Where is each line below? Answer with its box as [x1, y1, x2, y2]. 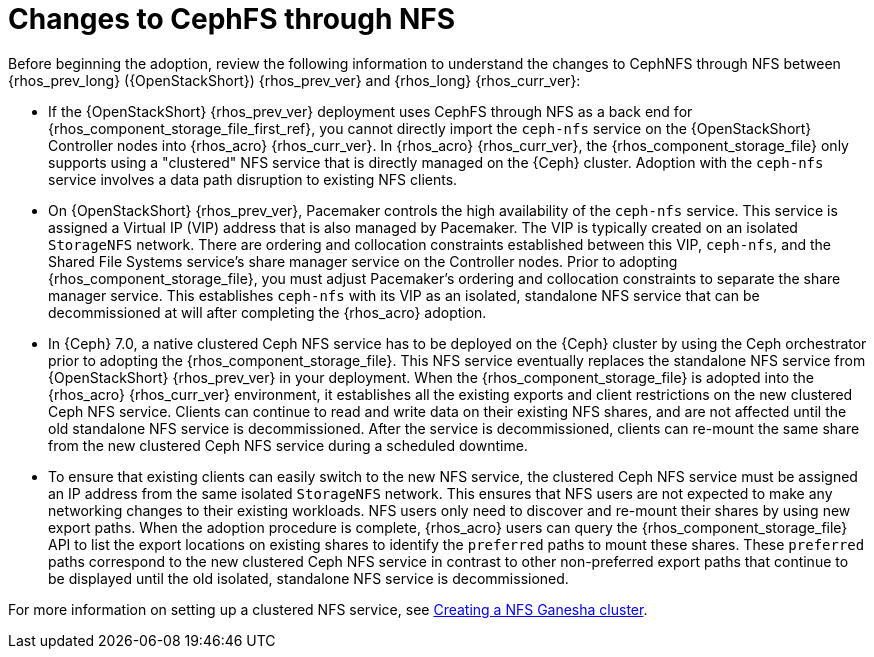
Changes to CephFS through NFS [8, 2, 456, 36]
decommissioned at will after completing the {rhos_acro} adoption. [48, 303, 487, 321]
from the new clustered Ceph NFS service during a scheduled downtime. [48, 436, 528, 454]
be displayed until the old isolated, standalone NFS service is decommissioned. [48, 569, 569, 587]
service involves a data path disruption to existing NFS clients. [48, 170, 458, 188]
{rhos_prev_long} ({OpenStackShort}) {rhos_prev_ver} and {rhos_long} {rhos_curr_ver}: [8, 71, 581, 89]
